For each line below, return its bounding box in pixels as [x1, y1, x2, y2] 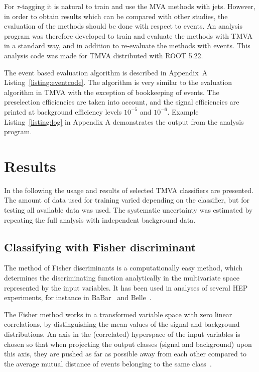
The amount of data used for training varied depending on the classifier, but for [4, 195, 249, 205]
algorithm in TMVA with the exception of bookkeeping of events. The [4, 86, 219, 97]
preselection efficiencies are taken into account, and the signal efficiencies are [4, 97, 239, 107]
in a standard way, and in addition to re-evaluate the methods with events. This [4, 40, 250, 51]
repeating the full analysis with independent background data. [4, 214, 196, 225]
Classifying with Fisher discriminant [4, 239, 196, 254]
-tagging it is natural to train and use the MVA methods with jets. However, [20, 1, 255, 11]
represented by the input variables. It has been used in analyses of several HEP [4, 282, 248, 293]
